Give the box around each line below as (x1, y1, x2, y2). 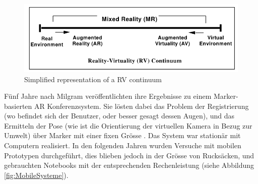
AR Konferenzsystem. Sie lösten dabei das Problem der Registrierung (34, 100, 249, 111)
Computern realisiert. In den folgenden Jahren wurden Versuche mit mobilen (4, 140, 241, 151)
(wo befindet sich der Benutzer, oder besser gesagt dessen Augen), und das (4, 110, 235, 121)
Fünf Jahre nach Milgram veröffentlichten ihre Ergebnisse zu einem (4, 91, 212, 101)
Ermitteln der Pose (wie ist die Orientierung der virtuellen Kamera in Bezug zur (4, 120, 252, 131)
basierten (4, 100, 32, 111)
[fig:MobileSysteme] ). (4, 169, 69, 180)
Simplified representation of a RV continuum (24, 74, 162, 84)
